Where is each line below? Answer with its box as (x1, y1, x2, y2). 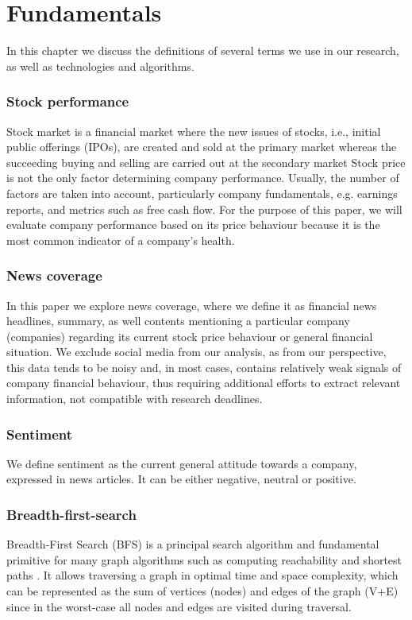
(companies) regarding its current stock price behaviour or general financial (6, 327, 373, 344)
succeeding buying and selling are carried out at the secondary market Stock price (6, 153, 406, 170)
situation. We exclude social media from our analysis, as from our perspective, (6, 343, 387, 360)
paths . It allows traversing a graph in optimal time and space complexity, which (6, 567, 399, 583)
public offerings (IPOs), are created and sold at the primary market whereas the (6, 138, 397, 155)
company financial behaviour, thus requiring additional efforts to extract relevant (6, 374, 401, 391)
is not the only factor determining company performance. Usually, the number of (6, 169, 399, 186)
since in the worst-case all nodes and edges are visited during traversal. (6, 598, 352, 614)
